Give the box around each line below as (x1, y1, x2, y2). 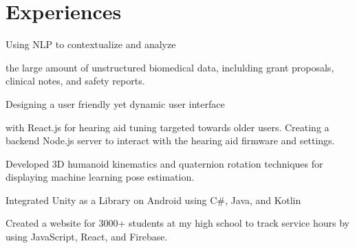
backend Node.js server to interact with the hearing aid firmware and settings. (6, 133, 335, 148)
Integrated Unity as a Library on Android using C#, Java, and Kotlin (6, 192, 301, 207)
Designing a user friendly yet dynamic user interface (6, 96, 225, 111)
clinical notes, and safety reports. (6, 74, 145, 88)
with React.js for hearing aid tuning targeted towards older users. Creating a (6, 120, 330, 134)
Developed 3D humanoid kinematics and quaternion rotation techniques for (6, 156, 323, 170)
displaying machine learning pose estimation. (6, 170, 195, 184)
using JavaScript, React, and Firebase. (6, 229, 168, 244)
